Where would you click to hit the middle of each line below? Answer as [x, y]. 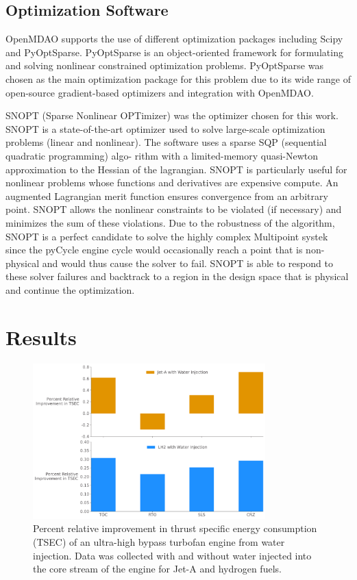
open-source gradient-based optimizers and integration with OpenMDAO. [160, 92]
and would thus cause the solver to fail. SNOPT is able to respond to [187, 263]
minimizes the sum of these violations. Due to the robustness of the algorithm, [170, 222]
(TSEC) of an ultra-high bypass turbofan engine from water [159, 542]
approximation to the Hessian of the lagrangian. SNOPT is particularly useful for [176, 169]
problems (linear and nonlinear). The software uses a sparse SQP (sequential [166, 142]
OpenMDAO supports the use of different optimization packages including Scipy [174, 39]
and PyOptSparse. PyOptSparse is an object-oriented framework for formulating [174, 52]
